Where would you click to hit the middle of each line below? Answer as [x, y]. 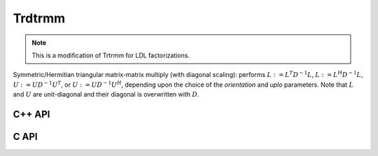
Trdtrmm [39, 18]
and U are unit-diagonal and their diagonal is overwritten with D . [106, 94]
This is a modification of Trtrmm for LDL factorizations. [111, 55]
